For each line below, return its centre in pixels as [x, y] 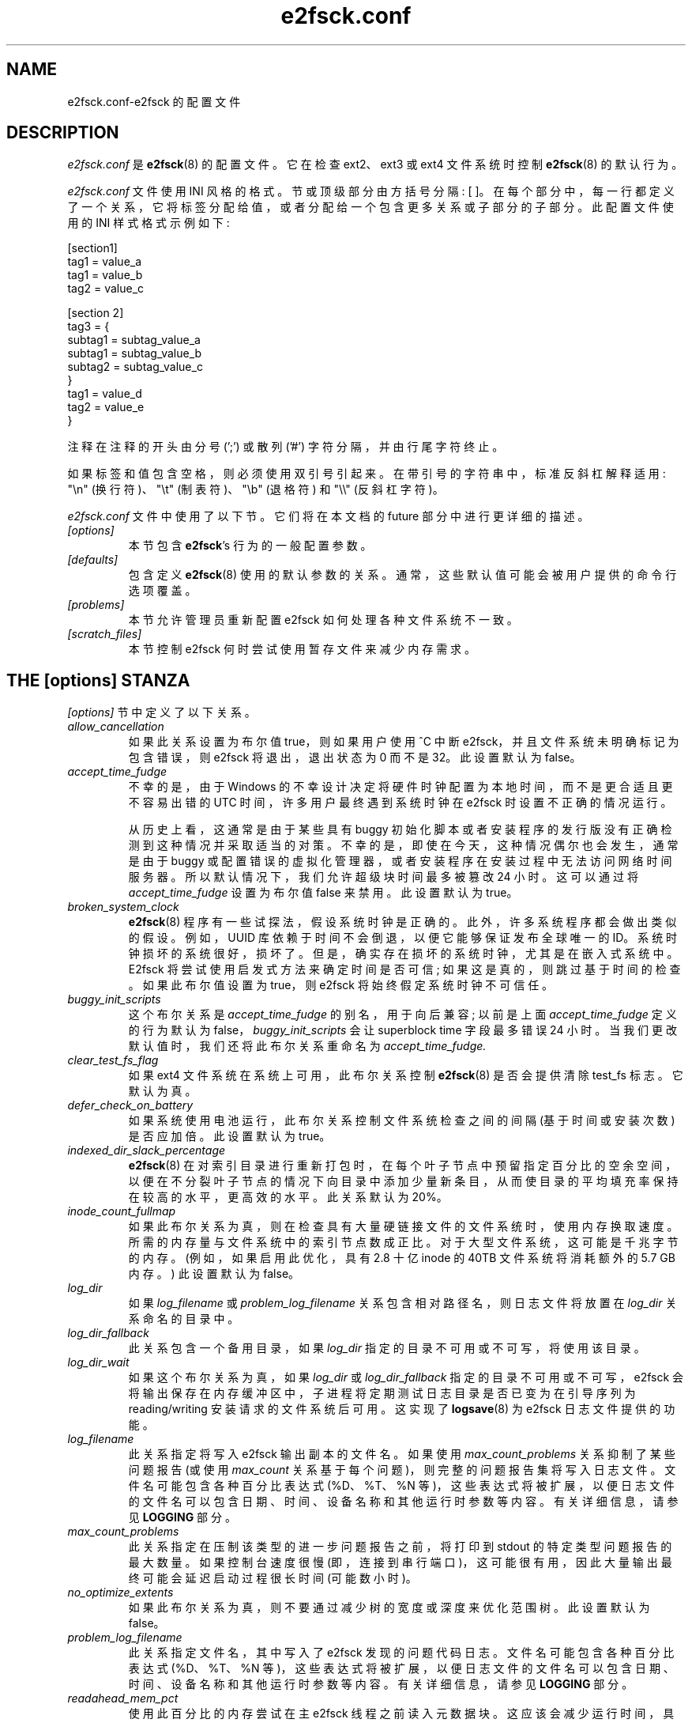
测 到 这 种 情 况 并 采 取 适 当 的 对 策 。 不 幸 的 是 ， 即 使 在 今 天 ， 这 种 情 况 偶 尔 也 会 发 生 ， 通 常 [403, 845]
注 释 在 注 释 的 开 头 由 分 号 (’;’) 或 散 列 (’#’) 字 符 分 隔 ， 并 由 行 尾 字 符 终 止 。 [286, 447]
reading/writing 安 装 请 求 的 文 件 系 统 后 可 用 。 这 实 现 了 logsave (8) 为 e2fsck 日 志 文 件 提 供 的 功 [402, 1409]
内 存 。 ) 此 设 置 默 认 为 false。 [214, 1274]
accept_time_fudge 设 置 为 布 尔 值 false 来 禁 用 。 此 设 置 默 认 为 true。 [323, 893]
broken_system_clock [123, 907]
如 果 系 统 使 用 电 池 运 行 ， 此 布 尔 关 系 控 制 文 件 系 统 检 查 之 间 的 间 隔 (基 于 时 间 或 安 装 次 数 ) [402, 1120]
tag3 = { [88, 327]
